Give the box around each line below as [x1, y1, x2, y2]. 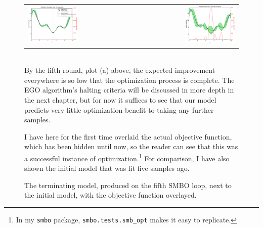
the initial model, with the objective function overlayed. [24, 190, 197, 200]
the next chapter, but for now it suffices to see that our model [24, 94, 216, 105]
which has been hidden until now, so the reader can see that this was [24, 141, 238, 152]
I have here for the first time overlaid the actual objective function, [24, 131, 232, 142]
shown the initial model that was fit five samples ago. [24, 163, 190, 173]
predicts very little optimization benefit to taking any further [24, 104, 214, 115]
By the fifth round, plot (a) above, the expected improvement [24, 65, 215, 75]
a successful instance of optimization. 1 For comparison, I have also [24, 151, 230, 163]
